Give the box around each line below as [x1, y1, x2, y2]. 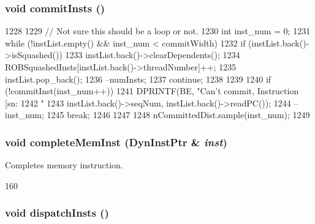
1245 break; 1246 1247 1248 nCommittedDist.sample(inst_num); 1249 [47, 108, 310, 121]
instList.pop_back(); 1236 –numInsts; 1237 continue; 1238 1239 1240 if [5, 72, 271, 85]
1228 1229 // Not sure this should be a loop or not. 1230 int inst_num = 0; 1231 [5, 24, 311, 37]
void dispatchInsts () [5, 205, 109, 220]
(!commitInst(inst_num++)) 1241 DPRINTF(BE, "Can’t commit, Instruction [5, 84, 299, 97]
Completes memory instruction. [5, 159, 123, 171]
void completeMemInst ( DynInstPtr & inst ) [5, 134, 227, 149]
